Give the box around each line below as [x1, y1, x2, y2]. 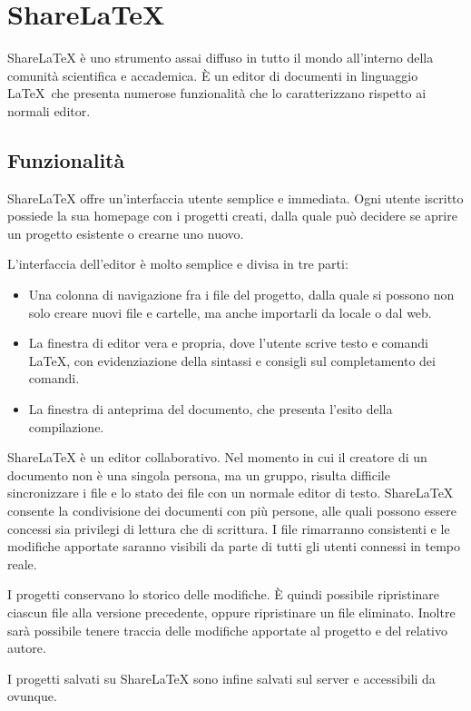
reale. [7, 554, 37, 573]
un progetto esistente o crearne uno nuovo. [7, 223, 244, 242]
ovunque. [7, 686, 57, 706]
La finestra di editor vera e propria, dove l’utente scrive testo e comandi [28, 333, 428, 352]
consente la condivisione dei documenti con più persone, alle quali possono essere [7, 501, 456, 520]
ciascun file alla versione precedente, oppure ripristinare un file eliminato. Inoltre [7, 602, 456, 621]
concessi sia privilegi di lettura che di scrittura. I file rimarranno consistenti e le [7, 518, 450, 538]
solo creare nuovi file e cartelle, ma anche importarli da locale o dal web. [28, 302, 432, 321]
